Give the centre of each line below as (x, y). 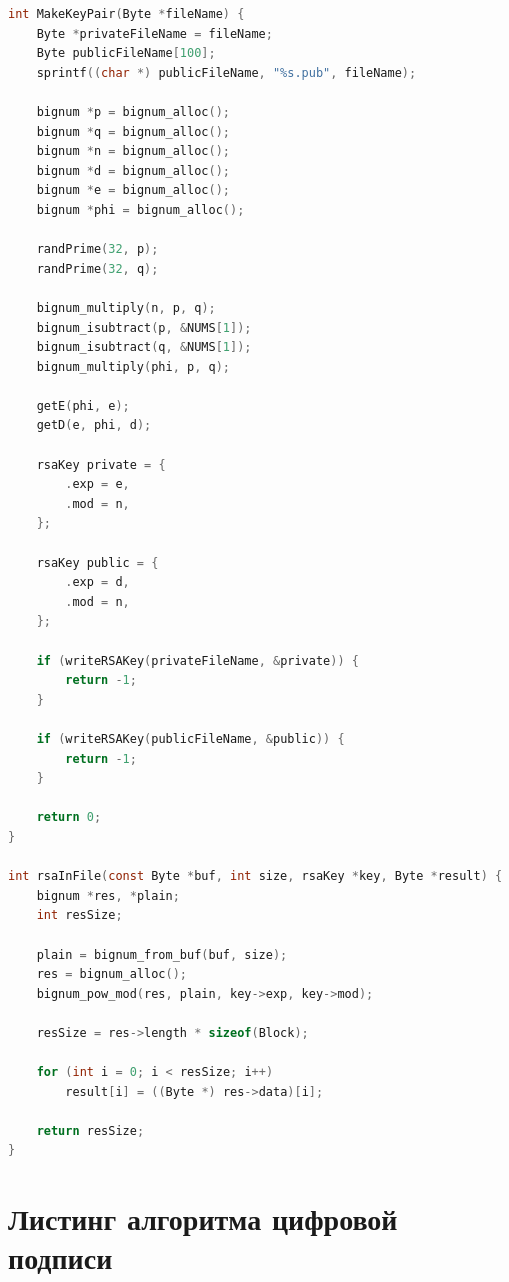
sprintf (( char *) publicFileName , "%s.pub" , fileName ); (226, 72)
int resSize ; (79, 915)
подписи (60, 1257)
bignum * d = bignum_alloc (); (133, 170)
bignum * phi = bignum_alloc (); (140, 209)
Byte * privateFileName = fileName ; (154, 33)
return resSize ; (90, 1130)
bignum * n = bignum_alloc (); (133, 151)
